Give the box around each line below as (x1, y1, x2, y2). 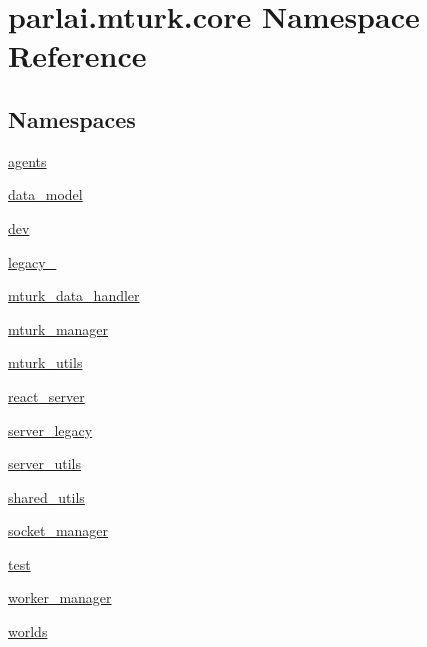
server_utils (8, 453, 81, 474)
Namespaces (8, 103, 136, 134)
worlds (8, 621, 48, 642)
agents (8, 150, 47, 171)
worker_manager (8, 587, 112, 608)
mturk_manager (8, 318, 109, 339)
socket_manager (8, 520, 109, 541)
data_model (8, 184, 83, 205)
